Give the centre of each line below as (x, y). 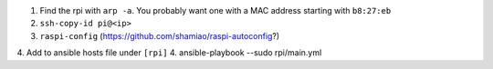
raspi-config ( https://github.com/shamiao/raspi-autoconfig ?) (160, 35)
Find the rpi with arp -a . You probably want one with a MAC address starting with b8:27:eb (215, 10)
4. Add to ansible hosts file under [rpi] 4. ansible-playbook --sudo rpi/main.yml (169, 53)
